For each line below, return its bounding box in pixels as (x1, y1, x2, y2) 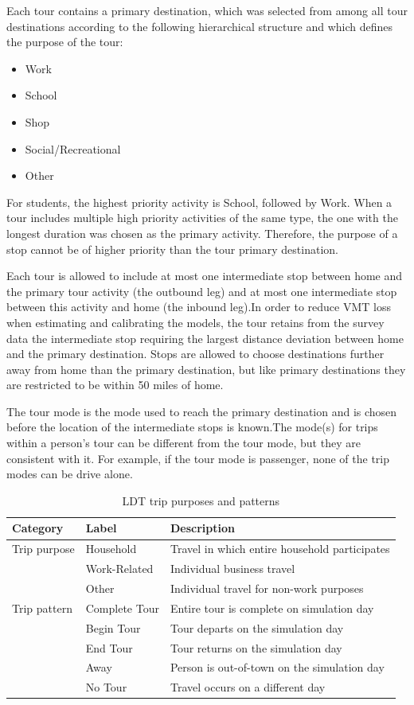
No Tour (85, 679, 127, 695)
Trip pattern (12, 599, 72, 616)
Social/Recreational (25, 140, 121, 157)
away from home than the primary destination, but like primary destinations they (6, 360, 406, 377)
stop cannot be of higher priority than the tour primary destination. (6, 240, 338, 257)
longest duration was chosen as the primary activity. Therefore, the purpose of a (6, 224, 398, 241)
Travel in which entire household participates (170, 540, 390, 557)
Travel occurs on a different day (170, 679, 326, 695)
